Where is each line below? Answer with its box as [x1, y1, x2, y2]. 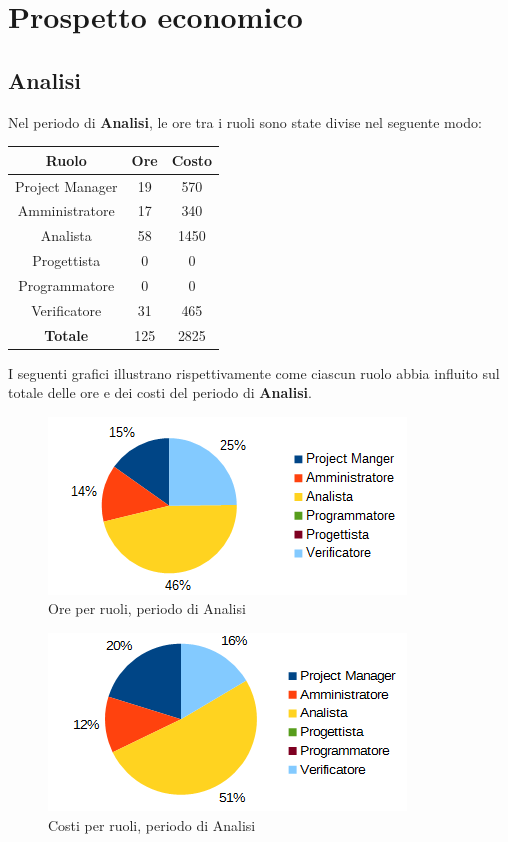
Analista [40, 225, 92, 246]
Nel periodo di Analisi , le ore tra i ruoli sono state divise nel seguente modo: [8, 111, 482, 132]
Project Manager [15, 175, 118, 196]
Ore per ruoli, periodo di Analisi [48, 598, 246, 619]
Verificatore [31, 299, 102, 320]
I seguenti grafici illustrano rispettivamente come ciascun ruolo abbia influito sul [8, 362, 500, 383]
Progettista [32, 250, 101, 271]
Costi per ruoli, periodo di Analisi [48, 814, 256, 835]
